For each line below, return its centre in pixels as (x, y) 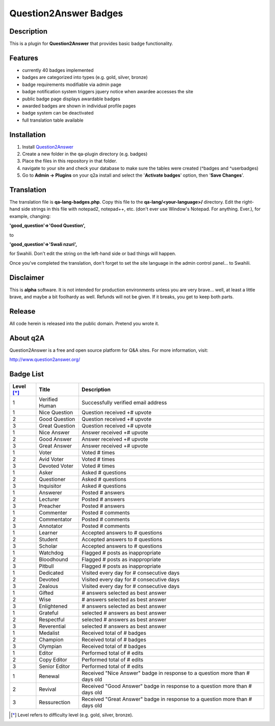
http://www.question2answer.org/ (45, 359)
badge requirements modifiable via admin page (72, 85)
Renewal (49, 676)
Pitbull (46, 566)
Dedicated (51, 573)
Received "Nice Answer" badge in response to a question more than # (166, 673)
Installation (28, 135)
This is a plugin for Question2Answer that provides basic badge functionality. (91, 44)
